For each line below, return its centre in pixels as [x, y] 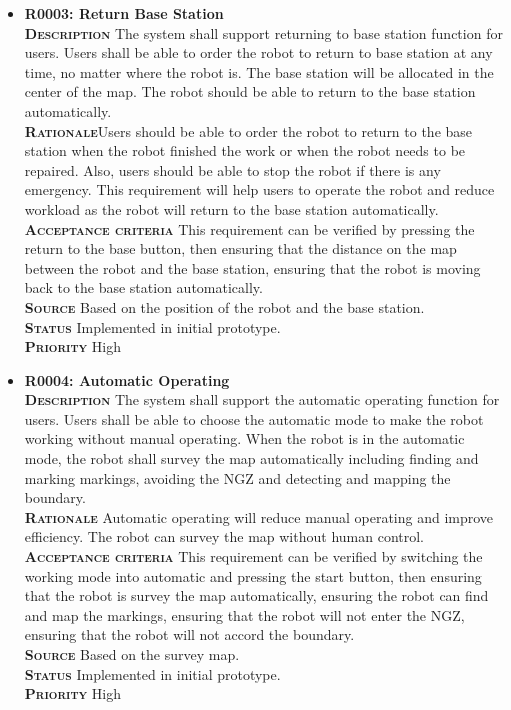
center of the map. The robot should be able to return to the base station [250, 91]
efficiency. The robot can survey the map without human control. [224, 536]
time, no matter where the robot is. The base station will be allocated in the [259, 71]
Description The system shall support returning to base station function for [263, 32]
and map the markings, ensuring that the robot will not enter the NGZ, [244, 614]
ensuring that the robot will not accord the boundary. [189, 634]
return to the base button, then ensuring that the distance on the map [240, 248]
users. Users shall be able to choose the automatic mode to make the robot [254, 418]
